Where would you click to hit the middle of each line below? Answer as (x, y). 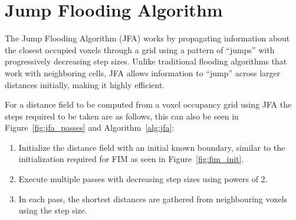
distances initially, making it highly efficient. (85, 84)
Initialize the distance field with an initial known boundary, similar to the (152, 147)
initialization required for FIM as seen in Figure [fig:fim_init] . (131, 159)
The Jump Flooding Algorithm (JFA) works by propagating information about (147, 38)
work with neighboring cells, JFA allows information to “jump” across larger (143, 72)
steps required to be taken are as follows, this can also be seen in (122, 116)
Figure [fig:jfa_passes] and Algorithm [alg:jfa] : (90, 127)
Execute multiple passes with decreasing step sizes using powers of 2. (143, 179)
